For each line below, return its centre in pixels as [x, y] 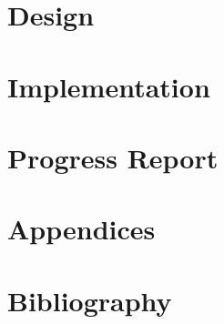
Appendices [81, 229]
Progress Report [113, 157]
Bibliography [90, 300]
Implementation [109, 86]
